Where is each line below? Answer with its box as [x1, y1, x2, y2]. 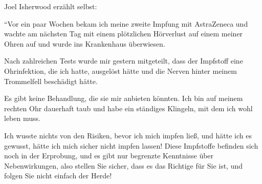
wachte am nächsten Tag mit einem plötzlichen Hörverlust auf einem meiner [4, 28, 243, 39]
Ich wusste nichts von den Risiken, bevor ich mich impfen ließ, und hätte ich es [4, 130, 252, 140]
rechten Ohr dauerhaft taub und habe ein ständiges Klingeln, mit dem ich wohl [4, 103, 253, 113]
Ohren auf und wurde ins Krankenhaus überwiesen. [4, 38, 165, 49]
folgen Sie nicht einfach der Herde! [4, 170, 112, 181]
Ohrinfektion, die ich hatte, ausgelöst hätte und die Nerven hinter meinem [4, 65, 237, 76]
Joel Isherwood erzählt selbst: [4, 1, 97, 11]
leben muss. [4, 113, 40, 124]
